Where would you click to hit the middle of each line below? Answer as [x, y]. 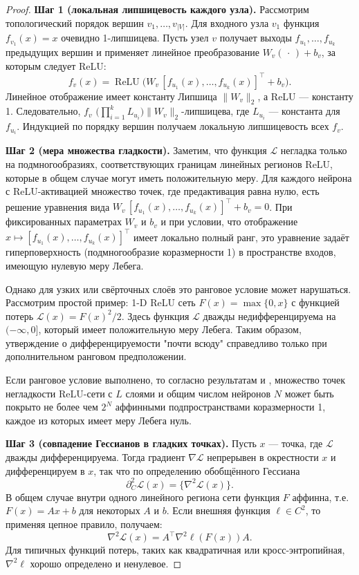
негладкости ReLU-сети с [59, 393]
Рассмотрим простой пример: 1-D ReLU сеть [101, 302]
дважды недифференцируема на [269, 315]
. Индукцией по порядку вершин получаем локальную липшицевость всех [173, 126]
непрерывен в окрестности [263, 457]
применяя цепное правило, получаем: [84, 524]
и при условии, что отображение [229, 221]
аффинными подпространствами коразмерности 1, [220, 407]
